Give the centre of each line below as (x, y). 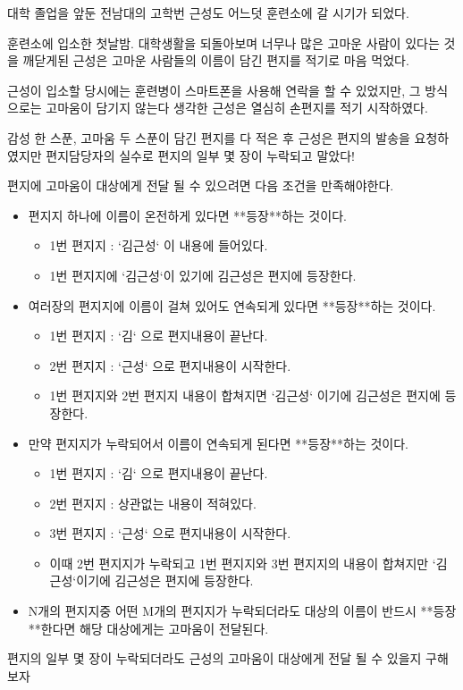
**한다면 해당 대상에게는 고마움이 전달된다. (148, 628)
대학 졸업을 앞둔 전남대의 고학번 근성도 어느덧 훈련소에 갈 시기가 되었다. (208, 13)
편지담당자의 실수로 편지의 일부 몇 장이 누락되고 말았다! (200, 155)
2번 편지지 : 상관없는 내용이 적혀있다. (153, 503)
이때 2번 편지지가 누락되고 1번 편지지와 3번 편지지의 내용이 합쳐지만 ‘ (243, 563)
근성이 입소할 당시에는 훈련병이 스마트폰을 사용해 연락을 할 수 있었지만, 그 (214, 90)
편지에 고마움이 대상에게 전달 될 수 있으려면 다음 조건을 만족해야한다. (201, 185)
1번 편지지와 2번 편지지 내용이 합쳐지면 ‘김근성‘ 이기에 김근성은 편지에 (245, 395)
